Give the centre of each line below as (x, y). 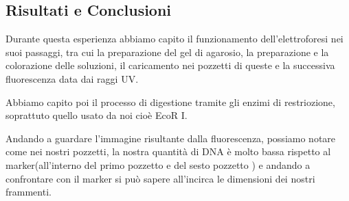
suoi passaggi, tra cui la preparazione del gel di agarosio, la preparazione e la (167, 52)
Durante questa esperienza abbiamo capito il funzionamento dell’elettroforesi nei (174, 39)
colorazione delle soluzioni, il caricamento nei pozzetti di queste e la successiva (170, 65)
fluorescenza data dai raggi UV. (72, 78)
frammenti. (29, 192)
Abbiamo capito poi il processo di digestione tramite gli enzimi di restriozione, (170, 102)
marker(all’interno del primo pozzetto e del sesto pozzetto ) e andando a (158, 164)
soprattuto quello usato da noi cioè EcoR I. (97, 115)
